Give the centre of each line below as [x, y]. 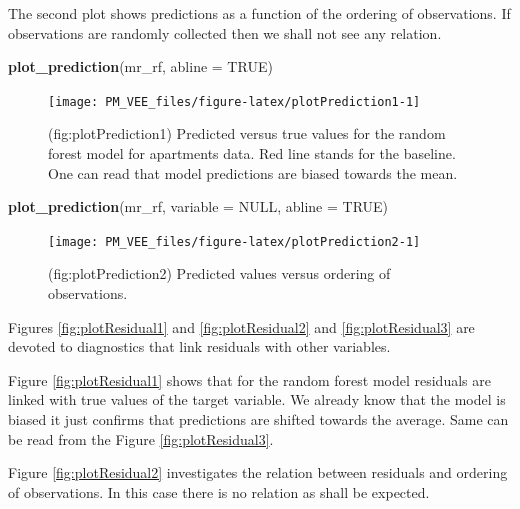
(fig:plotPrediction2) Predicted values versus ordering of [219, 273]
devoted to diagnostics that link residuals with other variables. [199, 346]
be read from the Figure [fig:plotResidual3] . [141, 438]
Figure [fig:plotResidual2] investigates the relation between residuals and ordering [258, 472]
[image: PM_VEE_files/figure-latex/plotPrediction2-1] [234, 241]
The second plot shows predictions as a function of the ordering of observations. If [259, 13]
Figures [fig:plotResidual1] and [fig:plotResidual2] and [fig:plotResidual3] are [241, 326]
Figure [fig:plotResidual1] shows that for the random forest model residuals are [249, 379]
